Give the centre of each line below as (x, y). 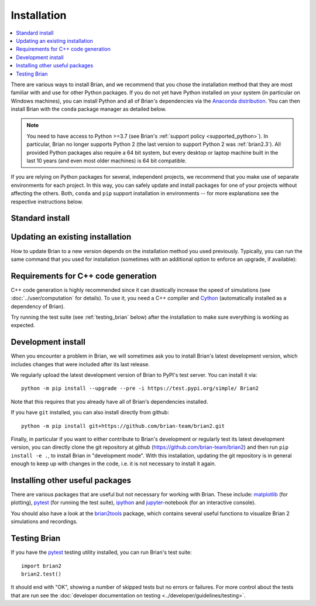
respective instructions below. (47, 202)
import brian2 (41, 566)
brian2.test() (41, 574)
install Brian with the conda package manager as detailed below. (89, 109)
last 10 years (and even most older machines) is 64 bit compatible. (107, 161)
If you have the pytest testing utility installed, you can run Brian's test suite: (102, 552)
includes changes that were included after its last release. (80, 364)
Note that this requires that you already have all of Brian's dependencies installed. (109, 401)
